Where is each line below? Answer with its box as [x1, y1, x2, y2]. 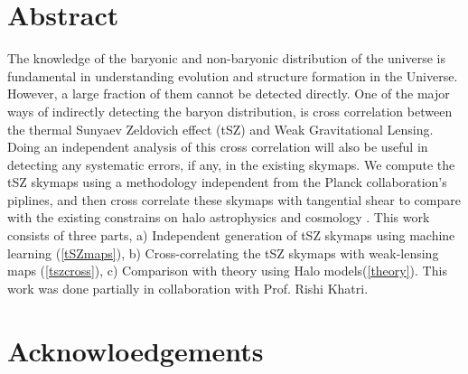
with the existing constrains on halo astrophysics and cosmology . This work [7, 208, 430, 227]
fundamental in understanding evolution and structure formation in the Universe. [7, 66, 458, 85]
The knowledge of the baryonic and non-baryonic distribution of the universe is [7, 49, 445, 68]
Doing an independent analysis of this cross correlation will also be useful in [7, 137, 428, 156]
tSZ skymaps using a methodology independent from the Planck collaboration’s [7, 173, 447, 192]
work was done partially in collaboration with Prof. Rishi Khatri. [7, 278, 369, 297]
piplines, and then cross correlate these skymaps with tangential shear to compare [7, 190, 461, 209]
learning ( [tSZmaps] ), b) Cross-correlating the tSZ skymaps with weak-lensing [7, 243, 439, 262]
